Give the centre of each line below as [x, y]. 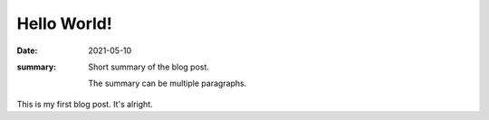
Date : [27, 51]
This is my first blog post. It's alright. [85, 104]
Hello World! [64, 23]
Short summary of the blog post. [149, 67]
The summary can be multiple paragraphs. [168, 83]
